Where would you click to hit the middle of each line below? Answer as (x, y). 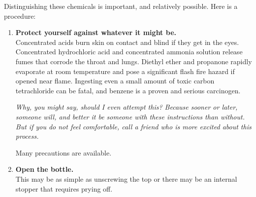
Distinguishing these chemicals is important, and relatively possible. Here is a (121, 6)
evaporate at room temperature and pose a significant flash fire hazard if (125, 71)
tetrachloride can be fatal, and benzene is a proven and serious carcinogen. (128, 90)
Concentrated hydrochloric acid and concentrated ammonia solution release (129, 52)
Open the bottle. (45, 169)
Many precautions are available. (64, 152)
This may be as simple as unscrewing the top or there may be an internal (126, 178)
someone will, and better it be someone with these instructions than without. (130, 116)
